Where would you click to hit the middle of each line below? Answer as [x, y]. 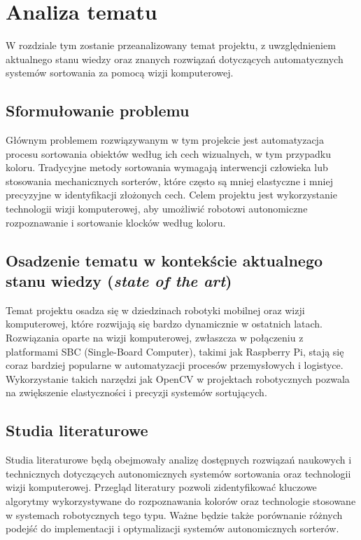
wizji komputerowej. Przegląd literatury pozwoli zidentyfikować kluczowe [161, 487]
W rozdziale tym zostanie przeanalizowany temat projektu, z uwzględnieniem [171, 45]
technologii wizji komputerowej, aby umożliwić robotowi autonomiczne [157, 209]
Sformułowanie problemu [98, 110]
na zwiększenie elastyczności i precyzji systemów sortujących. [136, 392]
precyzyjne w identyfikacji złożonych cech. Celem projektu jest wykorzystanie [171, 195]
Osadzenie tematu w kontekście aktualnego [164, 260]
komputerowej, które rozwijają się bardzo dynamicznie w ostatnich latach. [164, 324]
